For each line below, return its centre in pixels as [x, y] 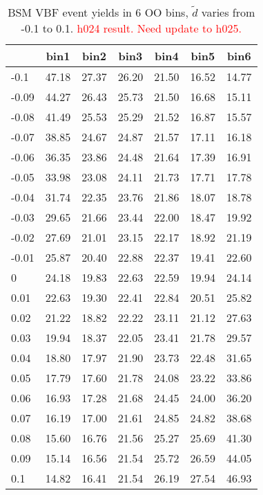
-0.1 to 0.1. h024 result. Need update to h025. [131, 28]
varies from [228, 12]
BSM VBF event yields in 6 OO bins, [98, 12]
